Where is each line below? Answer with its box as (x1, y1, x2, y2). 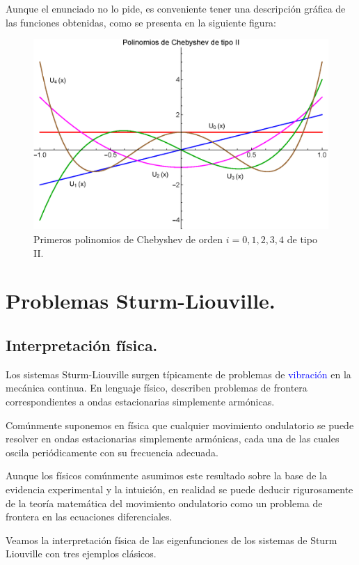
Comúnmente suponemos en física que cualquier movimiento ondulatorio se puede (6, 417, 354, 432)
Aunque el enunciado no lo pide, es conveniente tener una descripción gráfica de (6, 1, 346, 15)
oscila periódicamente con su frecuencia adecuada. (6, 444, 218, 459)
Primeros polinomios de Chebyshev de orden (33, 232, 223, 247)
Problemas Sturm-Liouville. (6, 286, 276, 315)
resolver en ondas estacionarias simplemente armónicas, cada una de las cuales (6, 431, 340, 446)
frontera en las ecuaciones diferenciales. (6, 509, 173, 524)
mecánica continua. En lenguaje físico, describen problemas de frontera (6, 380, 308, 395)
